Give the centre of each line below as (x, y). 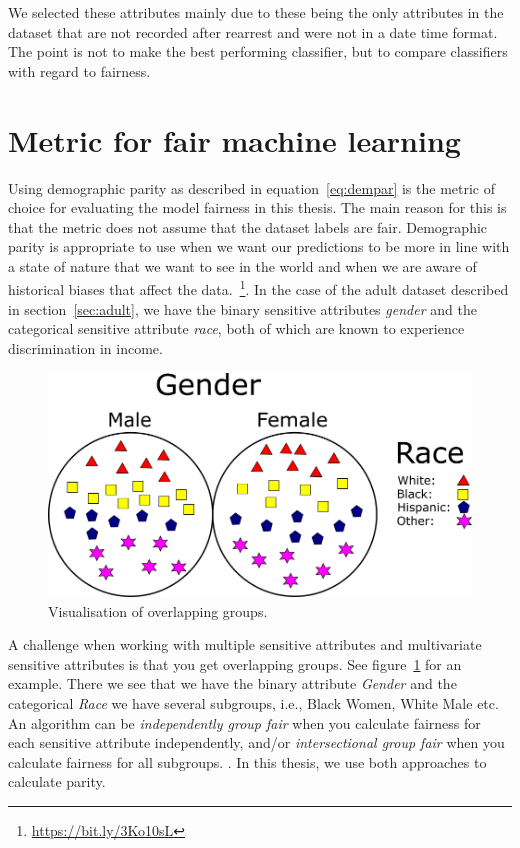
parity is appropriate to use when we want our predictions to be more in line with (259, 246)
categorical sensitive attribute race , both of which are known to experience (236, 328)
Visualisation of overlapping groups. (158, 610)
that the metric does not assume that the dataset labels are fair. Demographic (248, 226)
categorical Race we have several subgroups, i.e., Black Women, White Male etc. (253, 702)
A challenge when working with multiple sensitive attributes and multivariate (245, 644)
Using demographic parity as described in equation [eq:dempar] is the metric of (252, 187)
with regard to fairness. (79, 70)
